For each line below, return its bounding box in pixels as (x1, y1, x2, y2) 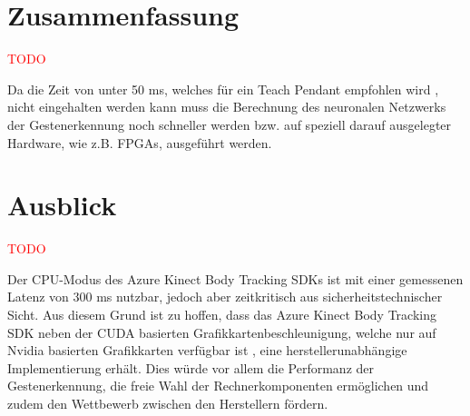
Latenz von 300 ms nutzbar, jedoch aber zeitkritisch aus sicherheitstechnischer (7, 287, 443, 306)
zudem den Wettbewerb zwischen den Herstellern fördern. (7, 393, 328, 412)
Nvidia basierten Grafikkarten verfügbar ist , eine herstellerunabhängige (7, 341, 407, 360)
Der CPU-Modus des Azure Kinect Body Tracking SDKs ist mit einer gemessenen (7, 269, 464, 288)
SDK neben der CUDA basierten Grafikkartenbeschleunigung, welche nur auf (7, 322, 436, 342)
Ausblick (7, 186, 117, 223)
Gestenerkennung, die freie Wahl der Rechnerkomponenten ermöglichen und (7, 376, 429, 395)
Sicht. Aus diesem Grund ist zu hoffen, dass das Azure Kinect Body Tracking (7, 305, 436, 323)
